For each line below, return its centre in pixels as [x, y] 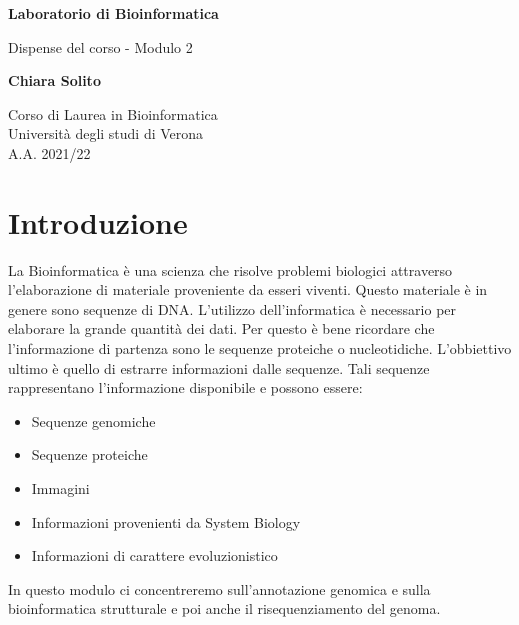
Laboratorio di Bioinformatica [113, 13]
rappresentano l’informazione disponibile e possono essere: [185, 387]
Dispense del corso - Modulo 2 [100, 46]
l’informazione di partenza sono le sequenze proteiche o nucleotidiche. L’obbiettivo [260, 348]
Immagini [60, 488]
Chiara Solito [54, 80]
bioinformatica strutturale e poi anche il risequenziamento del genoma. [224, 608]
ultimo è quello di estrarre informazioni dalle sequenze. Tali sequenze [219, 367]
